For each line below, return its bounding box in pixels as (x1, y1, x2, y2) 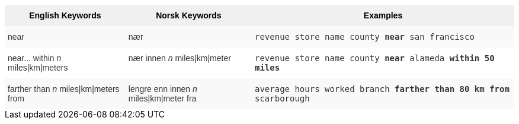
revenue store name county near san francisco (254, 32, 475, 42)
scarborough (254, 94, 310, 103)
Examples (363, 11, 403, 20)
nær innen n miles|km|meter (128, 53, 231, 63)
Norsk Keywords (156, 11, 222, 20)
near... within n (8, 53, 62, 63)
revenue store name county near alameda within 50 (254, 53, 495, 63)
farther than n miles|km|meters (8, 84, 120, 94)
